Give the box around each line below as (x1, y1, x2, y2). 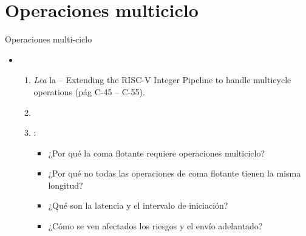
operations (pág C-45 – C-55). (33, 85, 145, 98)
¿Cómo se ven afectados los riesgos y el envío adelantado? (48, 220, 263, 232)
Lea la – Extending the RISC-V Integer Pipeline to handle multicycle (33, 73, 291, 86)
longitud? (48, 178, 83, 191)
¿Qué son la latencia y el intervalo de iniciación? (48, 199, 228, 212)
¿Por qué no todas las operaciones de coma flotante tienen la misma (48, 167, 301, 180)
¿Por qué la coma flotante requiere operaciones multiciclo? (48, 146, 265, 159)
